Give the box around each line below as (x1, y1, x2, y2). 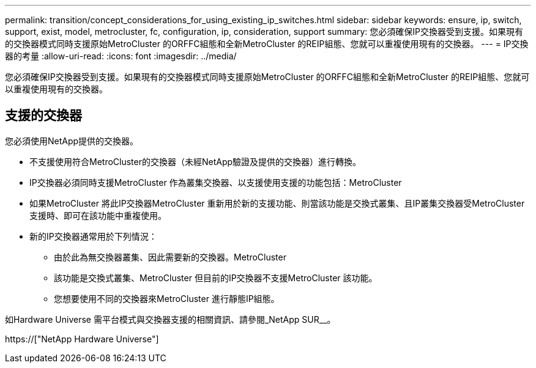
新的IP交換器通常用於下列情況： (29, 230, 157, 241)
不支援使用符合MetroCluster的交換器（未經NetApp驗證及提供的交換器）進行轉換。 (29, 156, 362, 167)
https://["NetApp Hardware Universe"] (5, 333, 159, 344)
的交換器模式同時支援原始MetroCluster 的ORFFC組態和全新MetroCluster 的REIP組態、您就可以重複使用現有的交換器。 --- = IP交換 (5, 39, 529, 49)
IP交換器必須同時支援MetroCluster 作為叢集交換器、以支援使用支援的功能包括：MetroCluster (29, 177, 402, 188)
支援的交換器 (5, 108, 82, 123)
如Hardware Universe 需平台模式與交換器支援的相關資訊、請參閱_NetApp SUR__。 (5, 314, 336, 325)
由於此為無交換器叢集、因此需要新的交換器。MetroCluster (54, 251, 286, 262)
